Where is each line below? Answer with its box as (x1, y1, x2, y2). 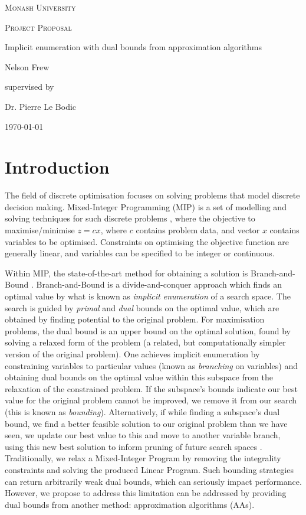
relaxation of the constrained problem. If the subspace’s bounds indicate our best (5, 382, 298, 395)
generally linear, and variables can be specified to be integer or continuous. (5, 247, 275, 259)
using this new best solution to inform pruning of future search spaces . (5, 440, 262, 452)
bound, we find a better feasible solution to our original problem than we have (5, 417, 288, 429)
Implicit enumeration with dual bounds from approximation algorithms (5, 41, 262, 53)
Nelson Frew (5, 60, 50, 73)
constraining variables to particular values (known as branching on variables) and (5, 359, 298, 371)
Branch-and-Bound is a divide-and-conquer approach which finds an (36, 278, 282, 291)
